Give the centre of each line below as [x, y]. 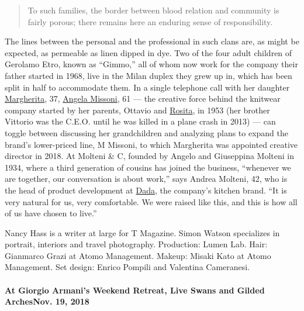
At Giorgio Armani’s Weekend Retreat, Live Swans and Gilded [135, 290]
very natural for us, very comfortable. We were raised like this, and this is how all [151, 201]
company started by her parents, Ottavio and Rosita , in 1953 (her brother [137, 110]
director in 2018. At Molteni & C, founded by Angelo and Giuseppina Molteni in [149, 156]
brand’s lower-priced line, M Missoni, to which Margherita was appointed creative [151, 144]
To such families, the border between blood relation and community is [153, 10]
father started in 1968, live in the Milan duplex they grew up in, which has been [148, 75]
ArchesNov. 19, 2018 [47, 301]
